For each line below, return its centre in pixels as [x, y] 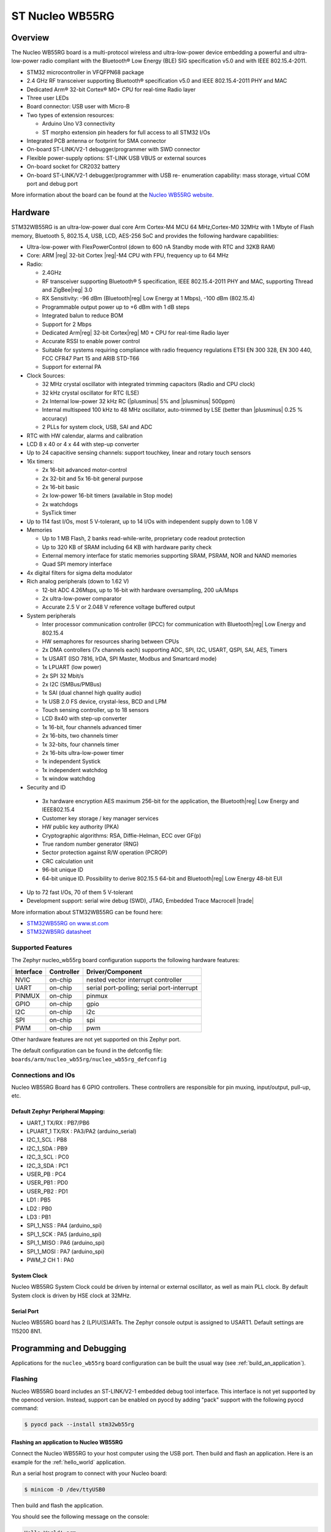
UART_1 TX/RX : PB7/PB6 [58, 1123]
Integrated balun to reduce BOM [83, 316]
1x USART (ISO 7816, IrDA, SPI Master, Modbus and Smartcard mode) [129, 658]
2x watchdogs [60, 504]
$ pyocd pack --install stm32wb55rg [79, 1424]
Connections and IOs [43, 1075]
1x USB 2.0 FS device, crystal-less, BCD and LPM [104, 701]
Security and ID [46, 787]
